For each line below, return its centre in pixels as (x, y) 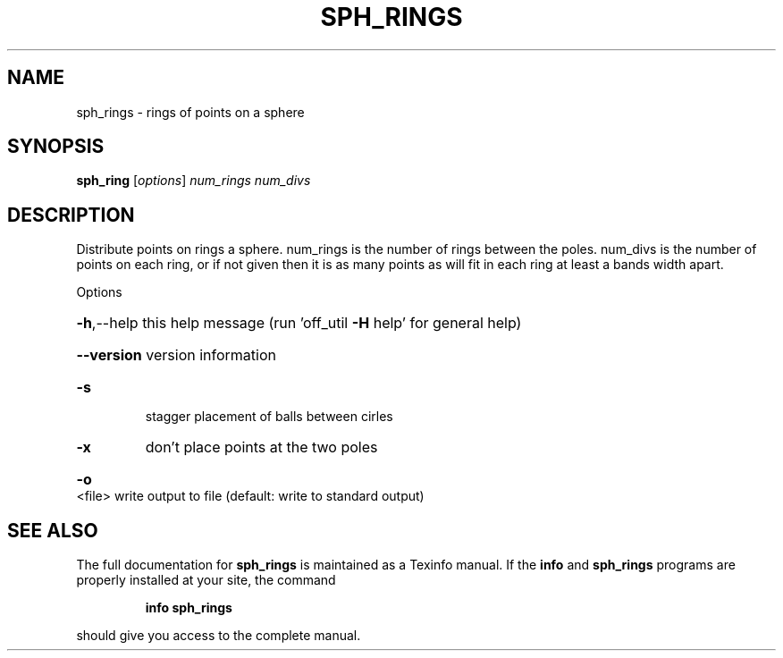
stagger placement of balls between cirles (269, 417)
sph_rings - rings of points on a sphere (190, 112)
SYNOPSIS (56, 147)
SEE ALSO (53, 530)
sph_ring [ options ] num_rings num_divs (194, 181)
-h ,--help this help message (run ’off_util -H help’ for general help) (299, 323)
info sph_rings (189, 608)
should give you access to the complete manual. (219, 636)
